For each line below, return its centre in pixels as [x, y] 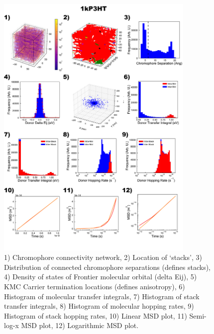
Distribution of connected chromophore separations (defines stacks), [107, 267]
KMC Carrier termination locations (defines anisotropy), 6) [95, 286]
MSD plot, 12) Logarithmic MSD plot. [80, 325]
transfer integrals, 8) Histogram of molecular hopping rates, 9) [99, 306]
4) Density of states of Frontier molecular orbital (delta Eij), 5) [101, 277]
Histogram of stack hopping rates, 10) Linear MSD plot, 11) [96, 315]
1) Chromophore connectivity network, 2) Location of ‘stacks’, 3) [103, 257]
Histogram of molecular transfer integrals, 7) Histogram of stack [102, 296]
